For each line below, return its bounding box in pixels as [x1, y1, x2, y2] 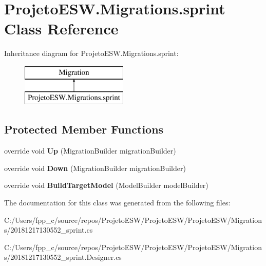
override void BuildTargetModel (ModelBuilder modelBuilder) [4, 180, 208, 191]
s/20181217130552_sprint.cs [4, 224, 93, 235]
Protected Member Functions [4, 121, 164, 137]
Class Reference [4, 18, 119, 39]
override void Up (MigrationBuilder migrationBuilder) [4, 145, 176, 156]
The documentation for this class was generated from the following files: [4, 197, 231, 208]
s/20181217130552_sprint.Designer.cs [4, 252, 122, 262]
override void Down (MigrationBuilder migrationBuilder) [4, 162, 186, 173]
